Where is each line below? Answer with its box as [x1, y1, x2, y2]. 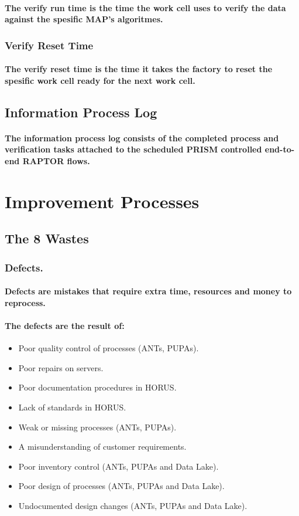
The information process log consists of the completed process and [5, 131, 279, 144]
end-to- [264, 143, 295, 155]
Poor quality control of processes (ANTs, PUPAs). [18, 342, 199, 354]
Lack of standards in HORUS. [18, 400, 126, 413]
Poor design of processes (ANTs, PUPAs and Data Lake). [18, 480, 225, 492]
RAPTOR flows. [22, 154, 90, 167]
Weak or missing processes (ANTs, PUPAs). [18, 420, 177, 433]
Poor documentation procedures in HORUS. [18, 381, 177, 393]
